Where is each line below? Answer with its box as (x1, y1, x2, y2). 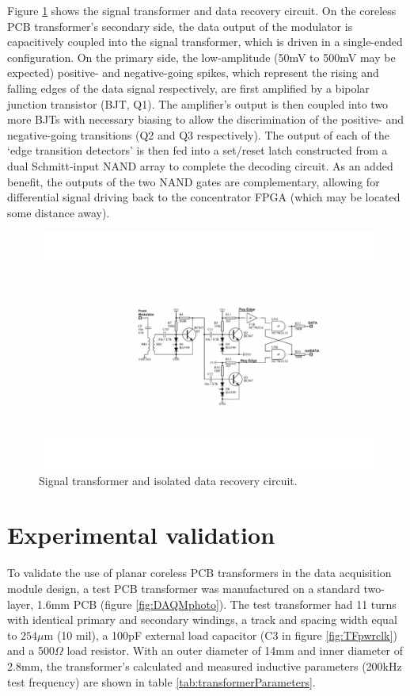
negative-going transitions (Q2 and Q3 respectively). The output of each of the (7, 126, 389, 143)
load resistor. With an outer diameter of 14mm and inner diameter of (66, 642, 404, 659)
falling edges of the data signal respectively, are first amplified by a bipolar (7, 79, 370, 96)
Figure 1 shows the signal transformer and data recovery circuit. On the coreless (7, 2, 397, 18)
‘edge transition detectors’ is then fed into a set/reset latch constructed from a (7, 142, 388, 159)
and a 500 (7, 642, 55, 659)
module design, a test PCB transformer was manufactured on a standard (7, 580, 360, 596)
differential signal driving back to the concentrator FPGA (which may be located (7, 189, 401, 205)
